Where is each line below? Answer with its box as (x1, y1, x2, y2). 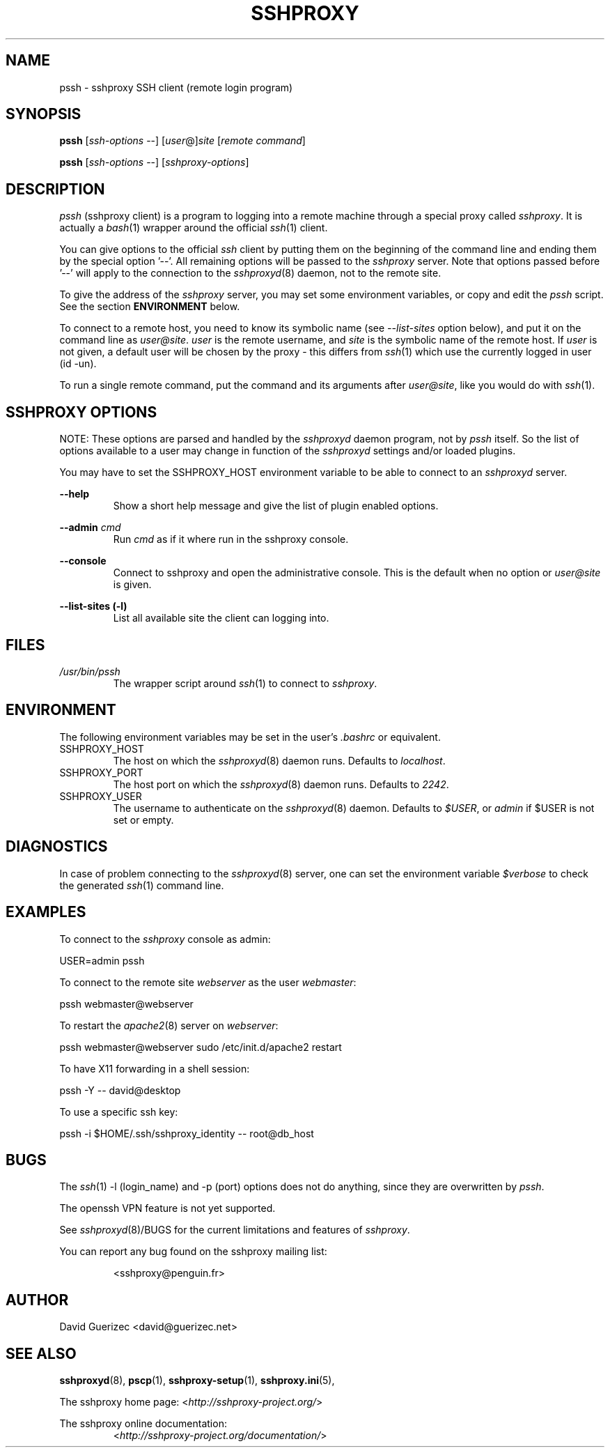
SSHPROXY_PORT (59, 766, 143, 778)
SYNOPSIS (6, 105, 81, 123)
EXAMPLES (6, 903, 86, 921)
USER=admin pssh (59, 954, 145, 967)
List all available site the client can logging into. (113, 612, 329, 624)
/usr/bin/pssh (59, 665, 120, 677)
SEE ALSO (6, 1344, 77, 1362)
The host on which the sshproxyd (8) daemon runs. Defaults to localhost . (113, 754, 446, 767)
